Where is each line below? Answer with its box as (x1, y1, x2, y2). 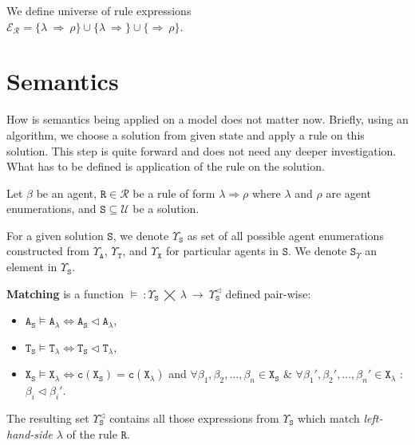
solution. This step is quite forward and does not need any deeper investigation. (6, 142, 397, 159)
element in (6, 258, 57, 275)
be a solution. (132, 200, 200, 217)
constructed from (6, 242, 89, 259)
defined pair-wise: (225, 285, 311, 301)
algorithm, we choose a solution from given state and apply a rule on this (6, 126, 365, 143)
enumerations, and (6, 200, 97, 217)
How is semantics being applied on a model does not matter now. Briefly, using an (6, 111, 409, 128)
